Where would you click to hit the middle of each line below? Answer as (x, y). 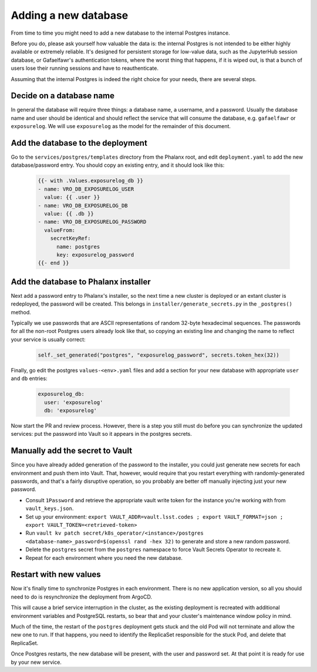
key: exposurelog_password (95, 255)
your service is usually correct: (48, 339)
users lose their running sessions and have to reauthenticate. (85, 68)
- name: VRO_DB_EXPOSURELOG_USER (86, 189)
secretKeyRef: (70, 238)
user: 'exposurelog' (74, 402)
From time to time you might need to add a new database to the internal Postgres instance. (120, 33)
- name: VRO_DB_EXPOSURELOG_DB (83, 205)
